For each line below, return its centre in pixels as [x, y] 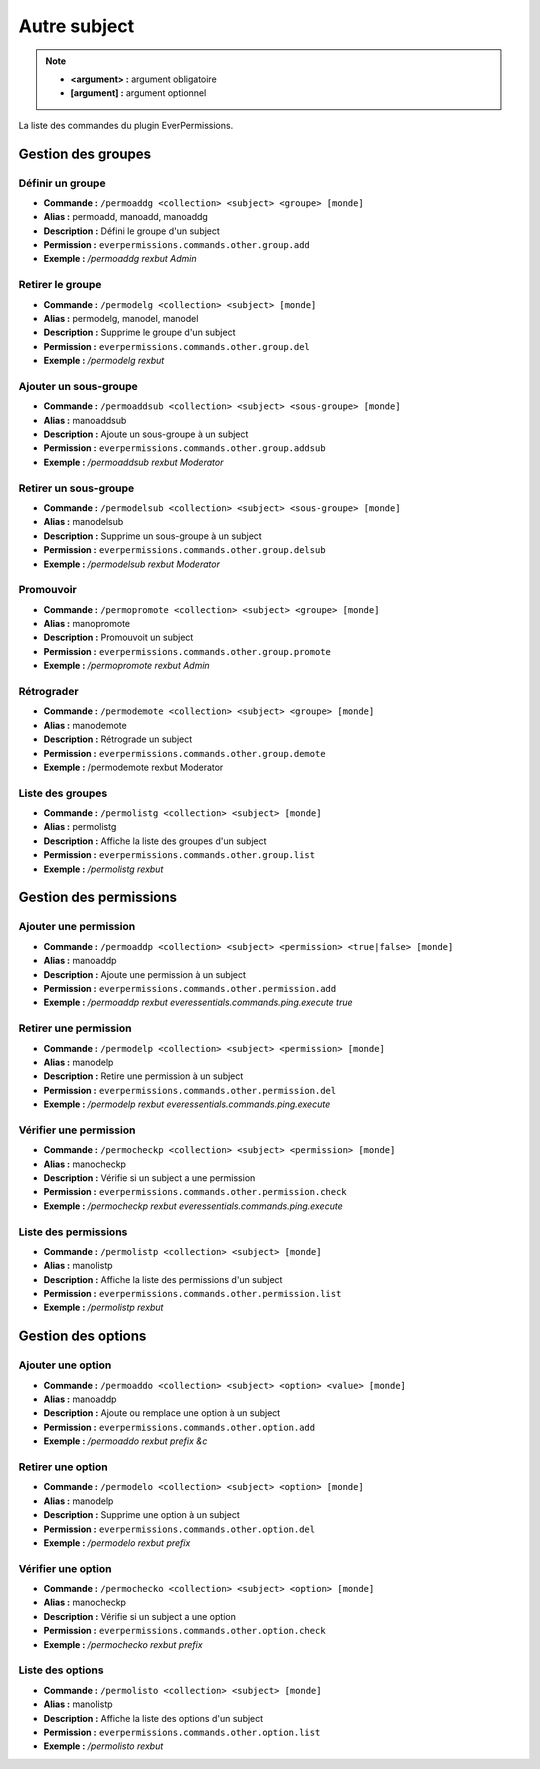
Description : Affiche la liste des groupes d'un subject [155, 841]
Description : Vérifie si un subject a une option [140, 1616]
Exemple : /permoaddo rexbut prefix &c [125, 1441]
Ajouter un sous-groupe [78, 386]
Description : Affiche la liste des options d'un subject [153, 1718]
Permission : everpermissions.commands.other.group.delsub [184, 550]
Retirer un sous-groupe [76, 488]
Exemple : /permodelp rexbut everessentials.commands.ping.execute [187, 1104]
